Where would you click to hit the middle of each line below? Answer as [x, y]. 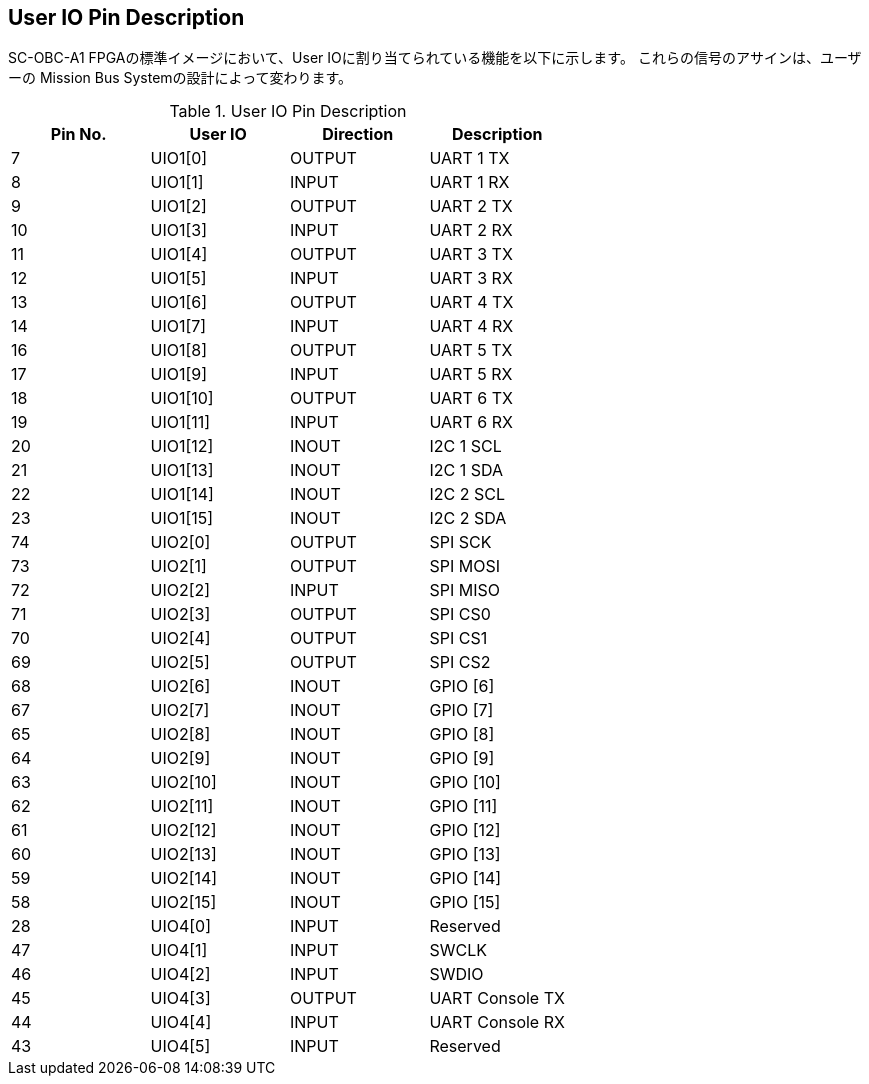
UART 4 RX [471, 326]
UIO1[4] [179, 254]
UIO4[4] [181, 1022]
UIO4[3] [180, 998]
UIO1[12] [182, 446]
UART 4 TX [471, 302]
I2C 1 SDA [466, 470]
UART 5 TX [471, 350]
